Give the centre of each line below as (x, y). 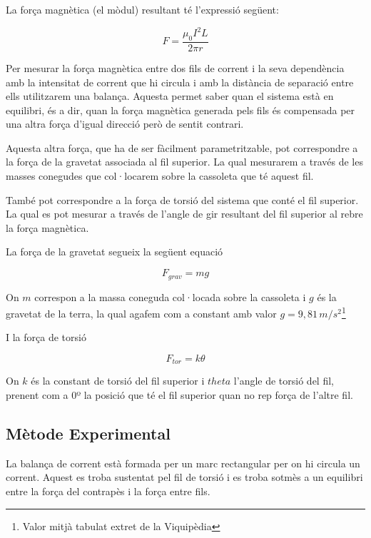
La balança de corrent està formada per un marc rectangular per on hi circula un (183, 463)
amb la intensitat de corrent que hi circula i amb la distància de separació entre (180, 82)
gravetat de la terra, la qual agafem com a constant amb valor (141, 313)
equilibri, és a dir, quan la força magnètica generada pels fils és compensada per (181, 110)
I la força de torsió (46, 337)
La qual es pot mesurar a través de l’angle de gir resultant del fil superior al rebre (184, 214)
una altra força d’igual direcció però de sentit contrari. (125, 124)
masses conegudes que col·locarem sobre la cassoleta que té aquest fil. (160, 176)
